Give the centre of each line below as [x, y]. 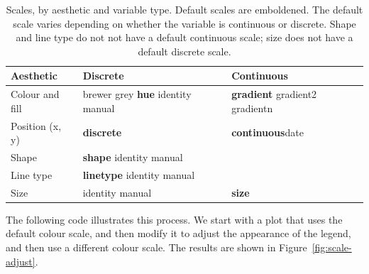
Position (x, [36, 125]
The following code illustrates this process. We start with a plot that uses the [174, 219]
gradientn [252, 108]
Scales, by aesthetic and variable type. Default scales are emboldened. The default [184, 9]
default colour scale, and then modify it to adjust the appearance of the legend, [178, 233]
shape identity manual [133, 157]
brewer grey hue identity [137, 94]
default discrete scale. [184, 51]
